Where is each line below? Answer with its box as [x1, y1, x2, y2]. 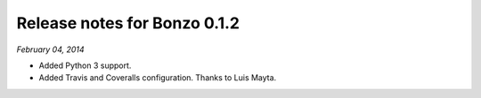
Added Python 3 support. [38, 60, 132, 71]
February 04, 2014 [16, 44, 85, 55]
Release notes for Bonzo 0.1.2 [16, 13, 240, 33]
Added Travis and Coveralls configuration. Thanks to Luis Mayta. [38, 72, 277, 83]
